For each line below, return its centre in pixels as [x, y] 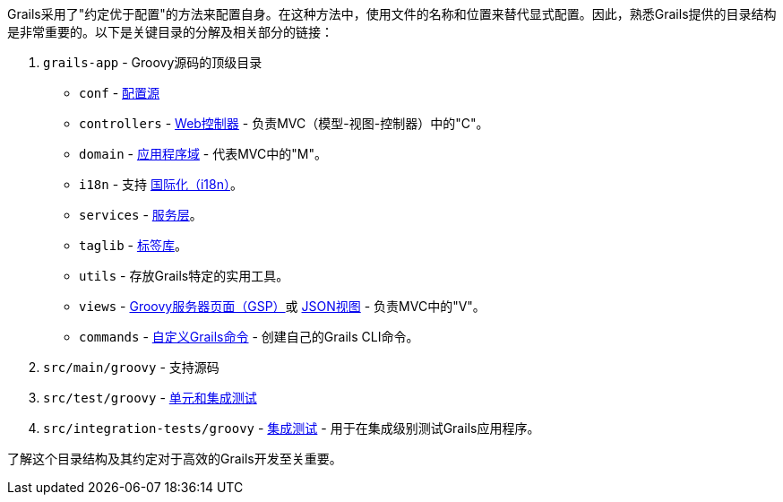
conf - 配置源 [120, 93]
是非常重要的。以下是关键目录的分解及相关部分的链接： [170, 32]
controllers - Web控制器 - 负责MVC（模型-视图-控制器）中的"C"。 [284, 123]
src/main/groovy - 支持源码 [131, 367]
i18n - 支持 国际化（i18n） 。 [161, 184]
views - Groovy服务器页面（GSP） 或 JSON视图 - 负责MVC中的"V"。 [282, 306]
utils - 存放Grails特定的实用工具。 [184, 276]
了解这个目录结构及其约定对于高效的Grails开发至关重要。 [175, 459]
